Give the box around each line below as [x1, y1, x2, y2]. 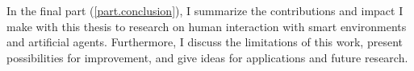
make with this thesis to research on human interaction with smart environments [6, 18, 407, 34]
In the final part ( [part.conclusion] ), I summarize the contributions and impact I [6, 2, 404, 18]
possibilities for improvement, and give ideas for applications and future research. [6, 49, 408, 65]
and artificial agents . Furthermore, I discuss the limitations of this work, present [6, 34, 403, 50]
